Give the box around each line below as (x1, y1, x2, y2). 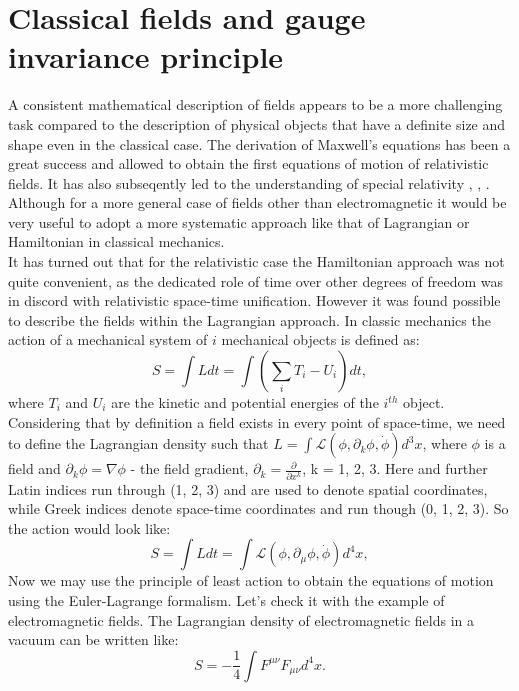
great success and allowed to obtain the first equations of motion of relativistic (8, 153, 489, 174)
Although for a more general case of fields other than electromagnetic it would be (8, 192, 507, 213)
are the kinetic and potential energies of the (111, 392, 379, 413)
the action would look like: (8, 517, 171, 538)
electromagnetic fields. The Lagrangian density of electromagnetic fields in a (8, 609, 475, 630)
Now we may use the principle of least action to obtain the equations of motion (8, 570, 494, 591)
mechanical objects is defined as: (221, 329, 420, 350)
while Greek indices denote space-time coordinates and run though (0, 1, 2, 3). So (8, 498, 509, 519)
